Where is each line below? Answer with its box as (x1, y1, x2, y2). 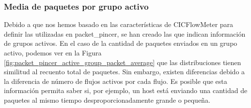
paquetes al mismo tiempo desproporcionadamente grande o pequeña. (4, 94, 210, 105)
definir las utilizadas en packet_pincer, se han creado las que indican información (4, 28, 246, 39)
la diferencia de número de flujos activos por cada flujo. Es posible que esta (4, 76, 227, 86)
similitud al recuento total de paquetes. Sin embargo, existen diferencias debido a (4, 67, 245, 77)
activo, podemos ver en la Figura (4, 48, 102, 57)
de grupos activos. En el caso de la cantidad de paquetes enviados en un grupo (4, 38, 237, 48)
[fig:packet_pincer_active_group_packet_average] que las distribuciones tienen (4, 57, 241, 67)
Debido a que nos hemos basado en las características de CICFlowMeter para (4, 19, 234, 29)
